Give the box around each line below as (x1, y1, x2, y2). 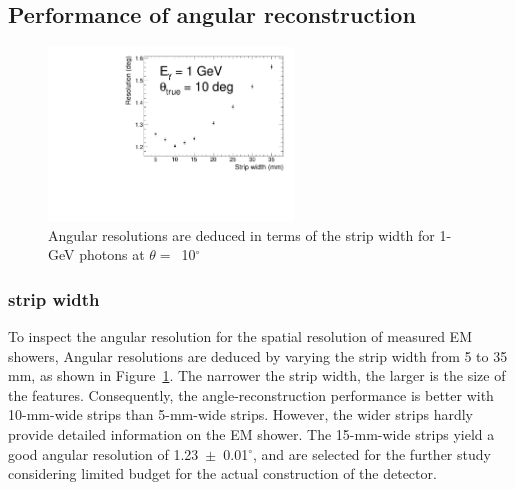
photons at (79, 244, 145, 265)
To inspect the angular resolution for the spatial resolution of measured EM (8, 325, 472, 346)
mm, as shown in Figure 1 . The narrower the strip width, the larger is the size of (8, 365, 506, 386)
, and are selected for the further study (253, 443, 491, 464)
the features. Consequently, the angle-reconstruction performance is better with (8, 384, 494, 405)
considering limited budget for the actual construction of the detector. (8, 463, 437, 484)
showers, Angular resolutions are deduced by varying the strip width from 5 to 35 (8, 345, 508, 366)
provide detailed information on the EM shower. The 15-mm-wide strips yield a (8, 423, 495, 444)
